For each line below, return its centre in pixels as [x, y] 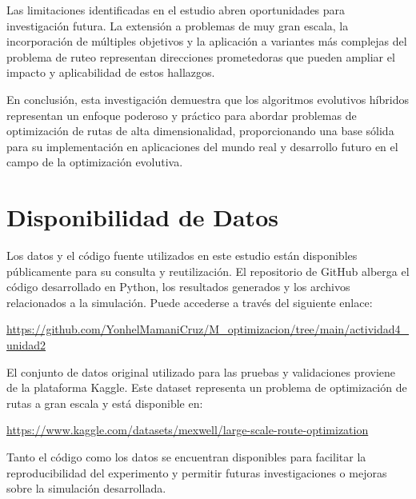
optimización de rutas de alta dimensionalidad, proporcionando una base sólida [200, 131]
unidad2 [26, 345]
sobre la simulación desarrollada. [86, 488]
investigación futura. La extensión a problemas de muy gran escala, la [178, 25]
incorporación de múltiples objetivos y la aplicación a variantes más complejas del [207, 41]
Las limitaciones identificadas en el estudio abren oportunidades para [176, 10]
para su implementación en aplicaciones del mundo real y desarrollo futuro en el [202, 146]
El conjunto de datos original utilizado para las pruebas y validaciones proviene [201, 371]
